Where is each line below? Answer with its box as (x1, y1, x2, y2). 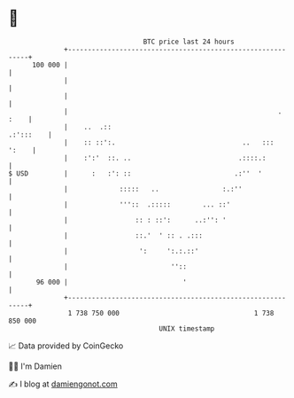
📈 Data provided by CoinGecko (8, 340, 124, 351)
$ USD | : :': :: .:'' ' (8, 168, 263, 178)
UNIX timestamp (159, 324, 215, 333)
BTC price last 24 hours (143, 37, 236, 46)
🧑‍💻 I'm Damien (8, 361, 63, 371)
